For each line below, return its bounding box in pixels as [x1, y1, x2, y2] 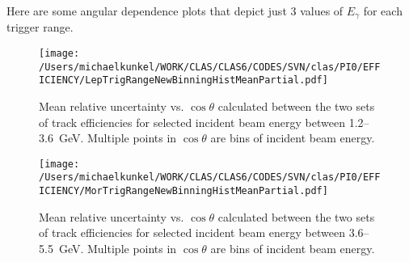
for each [363, 2, 403, 19]
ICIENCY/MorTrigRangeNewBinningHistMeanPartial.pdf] [39, 185, 328, 197]
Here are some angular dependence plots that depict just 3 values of [6, 2, 344, 19]
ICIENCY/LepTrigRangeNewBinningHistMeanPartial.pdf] [39, 74, 328, 87]
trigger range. [6, 19, 74, 36]
